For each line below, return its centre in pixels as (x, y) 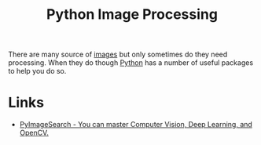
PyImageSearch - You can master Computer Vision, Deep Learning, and (136, 125)
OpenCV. (34, 133)
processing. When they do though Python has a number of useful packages (131, 63)
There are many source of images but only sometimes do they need (118, 54)
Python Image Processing (132, 14)
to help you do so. (37, 71)
